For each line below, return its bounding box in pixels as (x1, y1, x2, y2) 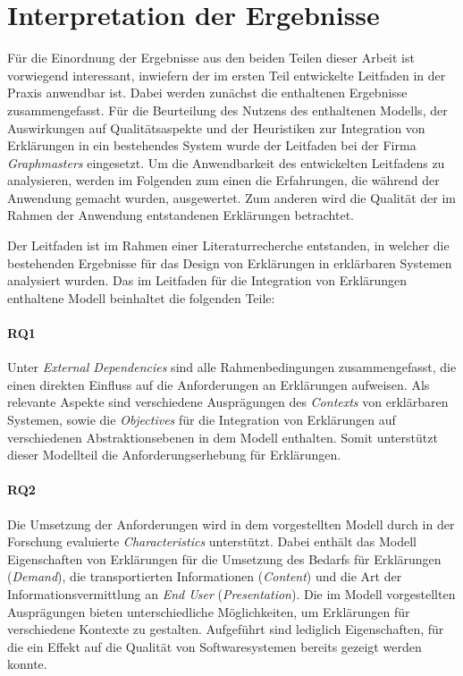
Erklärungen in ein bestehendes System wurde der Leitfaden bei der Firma (7, 136, 417, 155)
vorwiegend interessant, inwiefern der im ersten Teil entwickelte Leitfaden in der (7, 65, 446, 84)
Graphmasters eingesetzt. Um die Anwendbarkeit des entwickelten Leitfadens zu (7, 153, 445, 172)
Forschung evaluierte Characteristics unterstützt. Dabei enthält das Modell (7, 532, 417, 551)
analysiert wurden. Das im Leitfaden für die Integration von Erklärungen (7, 271, 408, 290)
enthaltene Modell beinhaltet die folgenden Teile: (7, 288, 275, 307)
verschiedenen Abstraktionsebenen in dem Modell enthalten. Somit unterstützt (7, 427, 438, 446)
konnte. (7, 655, 47, 673)
